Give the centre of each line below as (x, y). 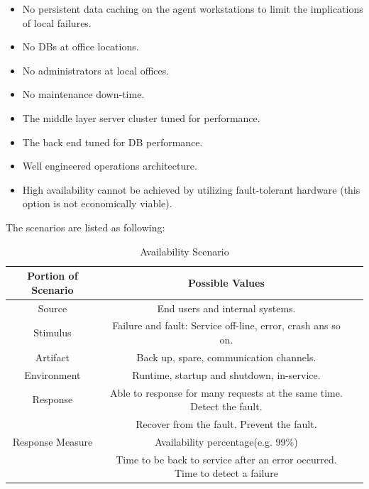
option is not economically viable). (97, 203)
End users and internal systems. (226, 308)
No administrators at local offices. (96, 70)
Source (53, 308)
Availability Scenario (184, 251)
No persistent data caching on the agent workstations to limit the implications (193, 9)
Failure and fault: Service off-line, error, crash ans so (226, 325)
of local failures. (57, 22)
